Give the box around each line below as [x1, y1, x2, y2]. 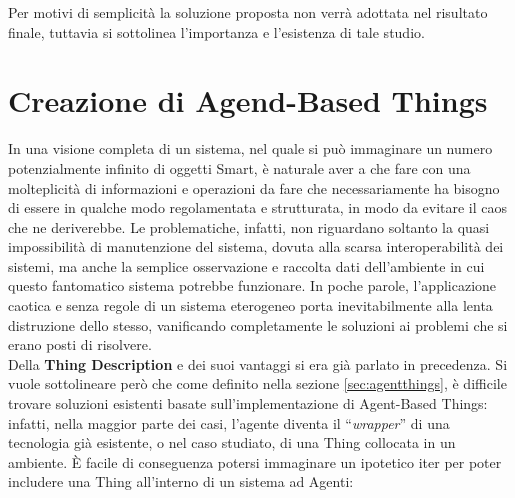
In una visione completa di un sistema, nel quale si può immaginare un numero [8, 138, 493, 159]
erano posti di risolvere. [8, 334, 152, 355]
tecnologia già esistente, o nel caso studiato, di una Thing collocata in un [8, 432, 456, 453]
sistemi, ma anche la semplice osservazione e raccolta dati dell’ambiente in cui [8, 255, 485, 276]
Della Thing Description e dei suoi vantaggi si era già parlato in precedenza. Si [8, 353, 508, 374]
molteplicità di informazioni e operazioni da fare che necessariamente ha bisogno [8, 177, 500, 198]
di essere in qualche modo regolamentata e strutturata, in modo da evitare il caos [8, 197, 508, 218]
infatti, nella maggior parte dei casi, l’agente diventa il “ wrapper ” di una [8, 412, 450, 433]
